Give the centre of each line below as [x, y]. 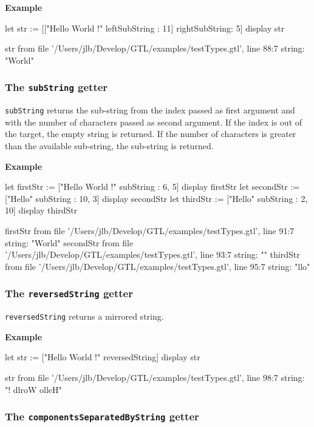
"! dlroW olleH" [33, 389]
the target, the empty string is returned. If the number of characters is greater [151, 134]
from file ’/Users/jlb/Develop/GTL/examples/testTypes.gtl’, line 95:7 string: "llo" [158, 266]
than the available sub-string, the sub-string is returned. [109, 146]
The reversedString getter [69, 293]
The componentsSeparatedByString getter [102, 416]
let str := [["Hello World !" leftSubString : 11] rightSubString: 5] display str [145, 28]
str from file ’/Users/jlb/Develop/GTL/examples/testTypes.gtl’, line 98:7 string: [155, 377]
